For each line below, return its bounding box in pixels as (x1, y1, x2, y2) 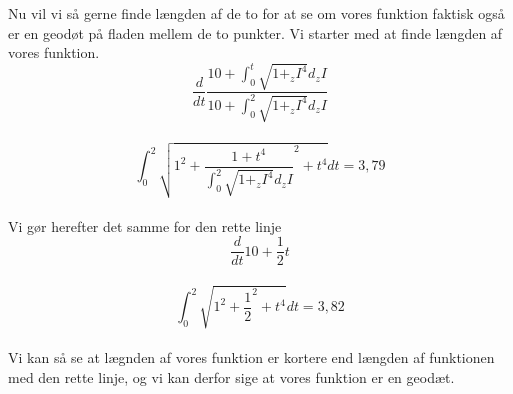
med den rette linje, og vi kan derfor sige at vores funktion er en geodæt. (8, 366, 455, 387)
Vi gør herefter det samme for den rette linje (8, 215, 282, 236)
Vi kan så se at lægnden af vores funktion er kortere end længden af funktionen (8, 347, 495, 368)
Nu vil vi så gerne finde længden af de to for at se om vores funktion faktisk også (8, 3, 505, 23)
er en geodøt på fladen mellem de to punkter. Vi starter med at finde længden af (8, 22, 503, 43)
